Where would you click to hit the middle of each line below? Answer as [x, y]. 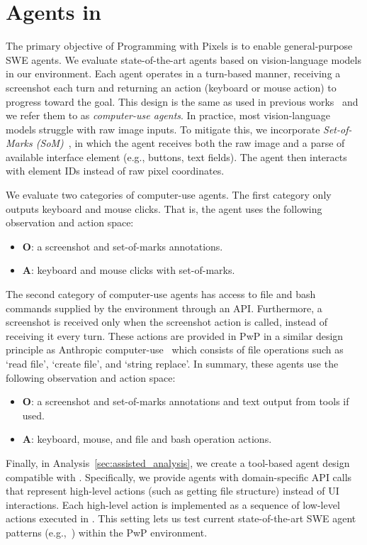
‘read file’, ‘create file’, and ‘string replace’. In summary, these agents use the [172, 363]
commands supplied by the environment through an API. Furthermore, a [164, 308]
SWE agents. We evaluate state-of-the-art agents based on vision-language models [183, 59]
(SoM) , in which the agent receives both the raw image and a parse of [190, 143]
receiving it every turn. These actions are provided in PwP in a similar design [175, 335]
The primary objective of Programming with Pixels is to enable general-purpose [179, 46]
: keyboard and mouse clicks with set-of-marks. [133, 270]
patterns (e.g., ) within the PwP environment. [107, 532]
